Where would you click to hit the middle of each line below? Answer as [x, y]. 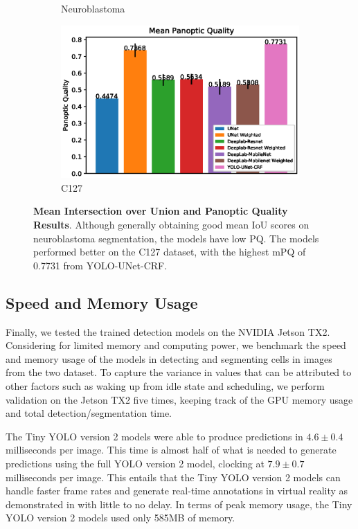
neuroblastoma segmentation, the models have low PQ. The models [176, 238]
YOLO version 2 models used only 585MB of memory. [120, 518]
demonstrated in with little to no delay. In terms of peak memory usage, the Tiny [179, 504]
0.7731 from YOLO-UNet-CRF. [100, 265]
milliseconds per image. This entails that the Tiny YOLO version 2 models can [173, 477]
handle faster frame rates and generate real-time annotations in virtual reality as [177, 491]
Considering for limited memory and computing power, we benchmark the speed [176, 345]
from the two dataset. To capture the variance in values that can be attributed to [179, 372]
